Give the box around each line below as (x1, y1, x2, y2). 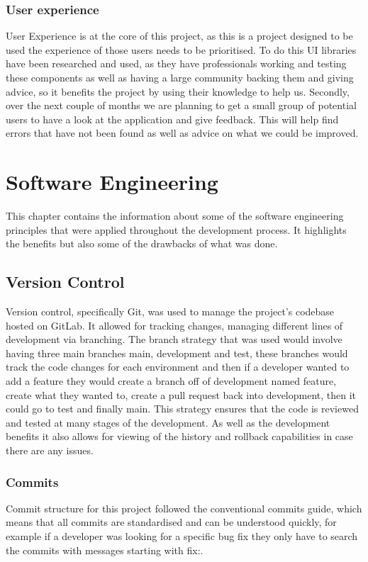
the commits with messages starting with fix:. (6, 542, 203, 557)
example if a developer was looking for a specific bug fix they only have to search (6, 529, 358, 544)
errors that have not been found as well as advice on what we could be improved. (6, 125, 359, 140)
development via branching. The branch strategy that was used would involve (6, 332, 342, 347)
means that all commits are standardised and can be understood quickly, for (6, 515, 337, 529)
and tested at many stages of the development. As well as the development (6, 415, 330, 429)
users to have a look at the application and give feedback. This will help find (6, 111, 339, 126)
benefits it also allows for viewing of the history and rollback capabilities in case (6, 429, 353, 444)
